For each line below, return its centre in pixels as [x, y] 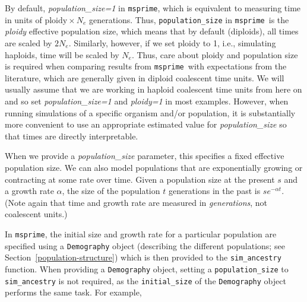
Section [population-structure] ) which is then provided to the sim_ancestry [143, 257]
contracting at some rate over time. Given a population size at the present [140, 179]
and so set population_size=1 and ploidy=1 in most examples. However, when [147, 101]
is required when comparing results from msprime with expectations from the [146, 66]
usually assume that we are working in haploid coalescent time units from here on [153, 89]
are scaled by [29, 42]
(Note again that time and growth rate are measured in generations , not [136, 202]
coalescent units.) [36, 214]
